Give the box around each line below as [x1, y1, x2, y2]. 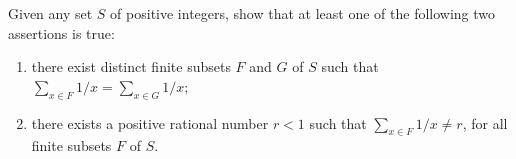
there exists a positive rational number [31, 112, 269, 133]
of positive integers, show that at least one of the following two [110, 3, 496, 23]
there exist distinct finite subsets [31, 56, 231, 77]
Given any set [8, 3, 93, 23]
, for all [462, 112, 508, 133]
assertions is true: [8, 22, 115, 43]
